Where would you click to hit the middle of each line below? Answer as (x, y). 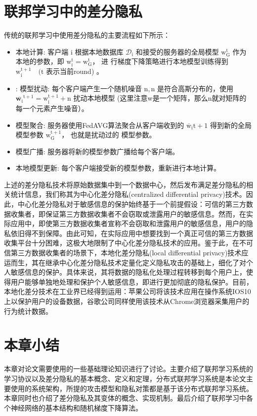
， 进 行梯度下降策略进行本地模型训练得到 (160, 61)
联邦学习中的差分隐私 (73, 11)
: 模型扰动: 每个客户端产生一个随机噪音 (79, 88)
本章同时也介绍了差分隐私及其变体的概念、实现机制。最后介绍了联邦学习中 (125, 398)
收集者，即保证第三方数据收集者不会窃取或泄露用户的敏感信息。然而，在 (128, 213)
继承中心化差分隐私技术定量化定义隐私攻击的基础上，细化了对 (146, 262)
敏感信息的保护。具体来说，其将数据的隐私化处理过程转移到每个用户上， (128, 272)
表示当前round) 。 (75, 71)
